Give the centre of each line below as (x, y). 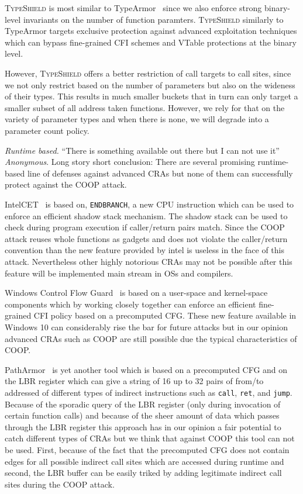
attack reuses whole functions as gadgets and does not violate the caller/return (146, 238)
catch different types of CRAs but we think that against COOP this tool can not (150, 438)
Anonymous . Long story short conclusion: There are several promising (130, 162)
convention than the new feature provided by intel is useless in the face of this (145, 250)
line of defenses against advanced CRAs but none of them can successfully (160, 173)
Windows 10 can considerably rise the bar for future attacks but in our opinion (146, 327)
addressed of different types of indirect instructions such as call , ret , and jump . (149, 392)
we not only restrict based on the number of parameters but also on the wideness (150, 84)
